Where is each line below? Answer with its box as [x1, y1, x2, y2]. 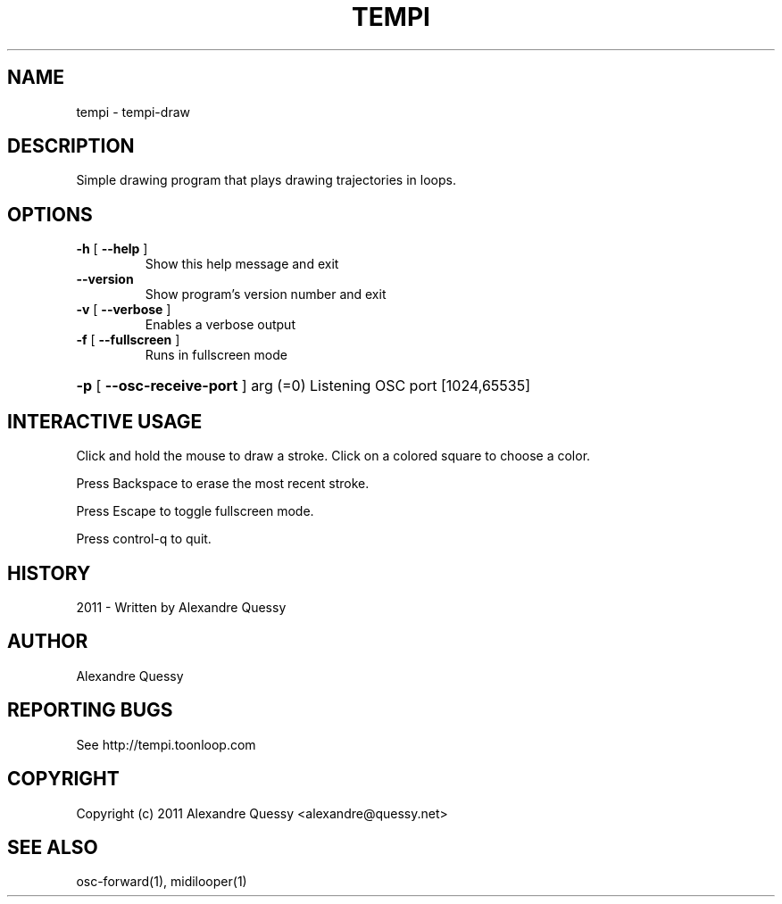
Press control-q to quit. [76, 531, 212, 547]
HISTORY [7, 561, 91, 585]
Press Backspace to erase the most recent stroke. [76, 476, 370, 492]
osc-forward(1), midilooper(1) [76, 874, 247, 890]
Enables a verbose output [145, 317, 295, 333]
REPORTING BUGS [7, 699, 173, 722]
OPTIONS [7, 203, 93, 226]
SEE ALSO [7, 835, 98, 858]
